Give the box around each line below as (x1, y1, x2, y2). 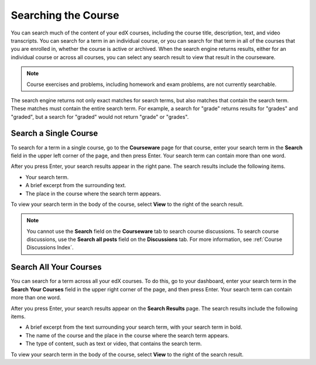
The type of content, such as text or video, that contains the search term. (25, 340, 202, 347)
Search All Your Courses (11, 262, 102, 272)
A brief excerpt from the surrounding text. (25, 182, 126, 189)
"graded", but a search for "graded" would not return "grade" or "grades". (11, 113, 189, 120)
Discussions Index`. (26, 244, 74, 251)
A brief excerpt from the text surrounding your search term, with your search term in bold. (25, 323, 242, 330)
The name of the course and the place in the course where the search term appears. (25, 332, 229, 339)
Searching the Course (11, 9, 119, 22)
